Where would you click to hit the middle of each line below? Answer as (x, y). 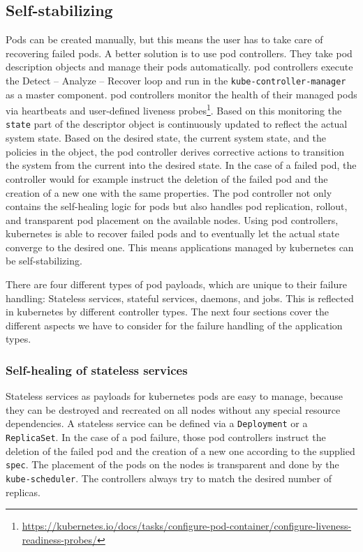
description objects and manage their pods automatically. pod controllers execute (179, 67)
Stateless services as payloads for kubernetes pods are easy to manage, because (175, 396)
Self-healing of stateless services (97, 370)
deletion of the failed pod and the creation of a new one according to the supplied (180, 450)
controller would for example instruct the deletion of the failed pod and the (167, 178)
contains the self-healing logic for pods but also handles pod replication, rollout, (177, 206)
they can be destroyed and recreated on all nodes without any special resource (173, 409)
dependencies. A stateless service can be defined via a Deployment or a (157, 423)
